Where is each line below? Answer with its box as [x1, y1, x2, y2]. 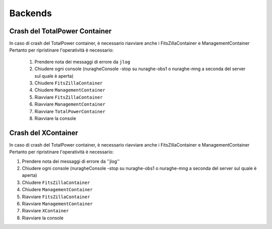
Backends [9, 8, 52, 19]
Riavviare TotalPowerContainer [34, 108, 106, 114]
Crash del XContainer [9, 128, 78, 137]
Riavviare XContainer [22, 208, 69, 214]
